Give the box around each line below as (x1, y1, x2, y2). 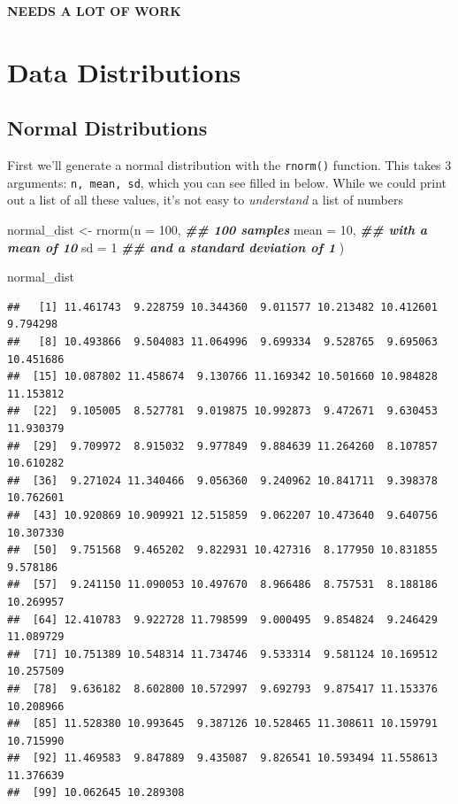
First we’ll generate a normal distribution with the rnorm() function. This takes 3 (7, 156, 452, 174)
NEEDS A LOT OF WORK (7, 2, 181, 19)
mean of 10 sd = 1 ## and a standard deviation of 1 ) (7, 237, 345, 256)
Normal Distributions (7, 114, 208, 142)
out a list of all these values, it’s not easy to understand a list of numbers (7, 190, 403, 209)
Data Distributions (7, 53, 241, 89)
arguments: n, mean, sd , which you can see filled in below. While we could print (7, 173, 447, 191)
